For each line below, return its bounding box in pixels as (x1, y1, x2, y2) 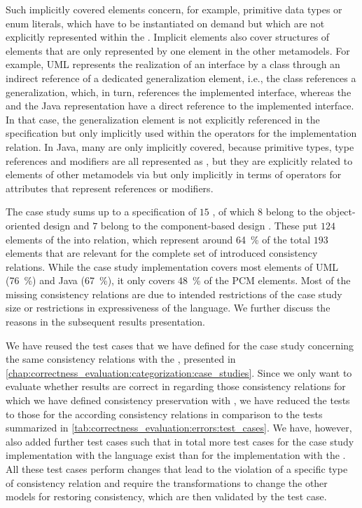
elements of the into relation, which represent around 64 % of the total (6, 232, 311, 246)
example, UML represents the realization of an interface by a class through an (6, 57, 340, 72)
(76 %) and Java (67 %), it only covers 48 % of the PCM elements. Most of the (6, 273, 351, 288)
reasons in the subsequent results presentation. (6, 314, 205, 329)
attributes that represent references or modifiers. (6, 180, 214, 195)
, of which (212, 204, 255, 219)
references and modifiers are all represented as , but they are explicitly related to (6, 153, 353, 168)
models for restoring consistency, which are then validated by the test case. (6, 489, 327, 504)
